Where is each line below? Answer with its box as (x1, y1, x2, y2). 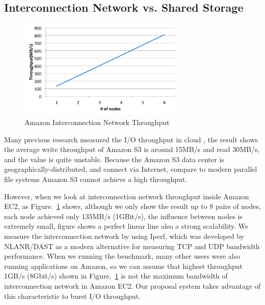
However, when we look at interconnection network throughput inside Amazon (4, 191, 249, 201)
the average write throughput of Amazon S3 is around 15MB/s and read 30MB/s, (4, 144, 260, 155)
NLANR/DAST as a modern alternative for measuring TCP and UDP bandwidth (4, 240, 260, 251)
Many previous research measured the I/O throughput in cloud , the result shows (4, 134, 258, 144)
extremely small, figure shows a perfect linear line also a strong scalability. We (4, 221, 248, 231)
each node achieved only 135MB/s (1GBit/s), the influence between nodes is (4, 210, 243, 221)
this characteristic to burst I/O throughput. (4, 290, 141, 301)
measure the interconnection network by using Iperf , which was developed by (4, 230, 244, 241)
